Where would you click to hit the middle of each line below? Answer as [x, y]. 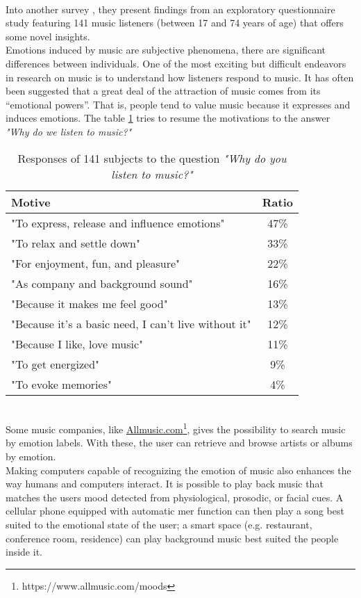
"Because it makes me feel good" [90, 303]
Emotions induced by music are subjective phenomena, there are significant [166, 50]
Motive [31, 202]
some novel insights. [48, 36]
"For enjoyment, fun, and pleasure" [96, 263]
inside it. [24, 552]
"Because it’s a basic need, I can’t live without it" [131, 323]
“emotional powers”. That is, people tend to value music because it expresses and [178, 104]
